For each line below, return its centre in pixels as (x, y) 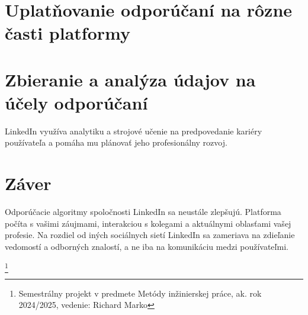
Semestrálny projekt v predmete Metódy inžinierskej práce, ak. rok (140, 293)
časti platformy (68, 33)
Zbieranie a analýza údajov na (130, 79)
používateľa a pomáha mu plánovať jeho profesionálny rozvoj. (116, 142)
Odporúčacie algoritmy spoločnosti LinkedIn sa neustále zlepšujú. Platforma (143, 212)
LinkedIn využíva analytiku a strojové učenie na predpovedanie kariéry (134, 131)
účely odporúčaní (76, 102)
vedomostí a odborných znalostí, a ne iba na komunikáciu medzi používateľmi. (147, 246)
